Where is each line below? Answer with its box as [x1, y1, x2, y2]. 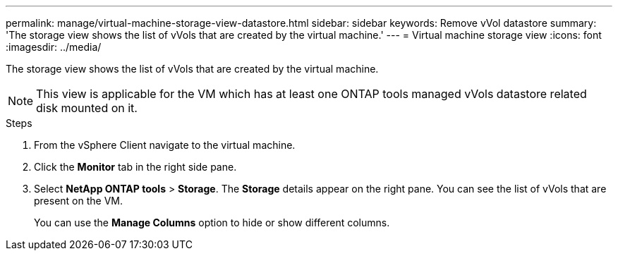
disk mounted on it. [36, 101, 138, 115]
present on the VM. [34, 195, 123, 207]
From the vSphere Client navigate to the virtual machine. [34, 139, 296, 151]
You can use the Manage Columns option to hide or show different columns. [34, 217, 390, 228]
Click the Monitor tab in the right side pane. [34, 161, 237, 173]
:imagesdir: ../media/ [6, 41, 102, 53]
